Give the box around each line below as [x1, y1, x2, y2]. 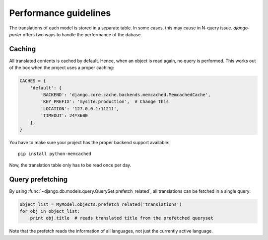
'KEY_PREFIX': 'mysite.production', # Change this [40, 99, 169, 104]
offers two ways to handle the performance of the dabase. [22, 31, 142, 37]
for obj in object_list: [19, 209, 80, 214]
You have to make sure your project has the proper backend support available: [9, 139, 170, 145]
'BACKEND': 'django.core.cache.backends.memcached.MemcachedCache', [40, 92, 211, 97]
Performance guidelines [9, 7, 111, 18]
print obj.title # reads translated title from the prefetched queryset [30, 215, 213, 221]
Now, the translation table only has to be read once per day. [9, 162, 132, 168]
